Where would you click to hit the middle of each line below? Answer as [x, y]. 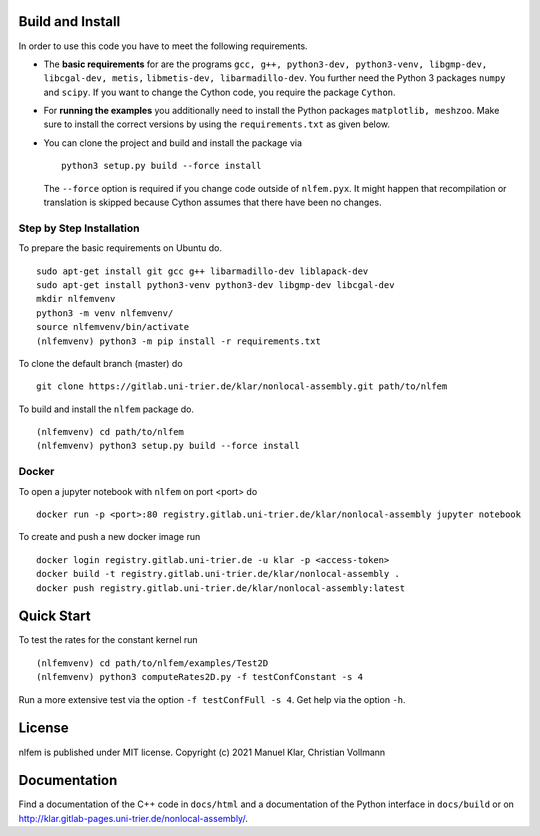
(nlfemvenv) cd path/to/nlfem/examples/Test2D [152, 663]
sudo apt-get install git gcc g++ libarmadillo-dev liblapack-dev [202, 271]
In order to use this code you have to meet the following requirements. [163, 46]
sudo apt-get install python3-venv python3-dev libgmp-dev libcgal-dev [215, 284]
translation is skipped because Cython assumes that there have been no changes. [212, 202]
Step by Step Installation [79, 228]
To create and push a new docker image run [109, 537]
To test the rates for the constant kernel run [108, 640]
